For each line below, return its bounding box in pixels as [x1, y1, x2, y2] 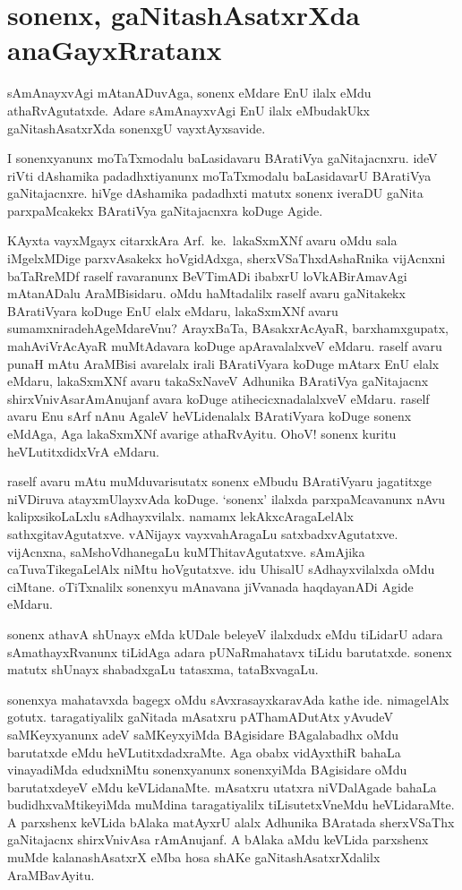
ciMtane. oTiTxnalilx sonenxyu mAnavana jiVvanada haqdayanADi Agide [7, 577, 414, 595]
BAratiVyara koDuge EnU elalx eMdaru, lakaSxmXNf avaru [7, 301, 338, 320]
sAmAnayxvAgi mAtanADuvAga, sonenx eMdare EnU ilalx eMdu [7, 83, 372, 102]
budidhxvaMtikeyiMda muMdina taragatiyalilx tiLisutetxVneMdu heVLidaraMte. [7, 795, 455, 814]
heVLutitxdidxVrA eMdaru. [7, 441, 159, 460]
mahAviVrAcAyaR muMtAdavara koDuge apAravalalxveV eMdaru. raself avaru [7, 337, 442, 355]
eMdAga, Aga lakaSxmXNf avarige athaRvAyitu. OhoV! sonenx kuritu [7, 424, 397, 442]
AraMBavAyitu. [7, 865, 95, 884]
